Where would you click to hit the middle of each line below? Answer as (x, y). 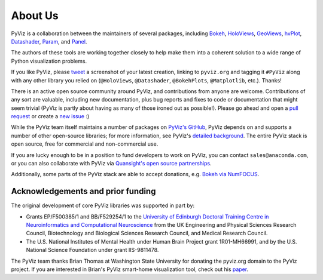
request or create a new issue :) (50, 116)
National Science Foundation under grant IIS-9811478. (92, 250)
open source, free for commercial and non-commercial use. (85, 144)
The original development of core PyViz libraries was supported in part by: (103, 205)
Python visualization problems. (49, 61)
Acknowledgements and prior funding (83, 191)
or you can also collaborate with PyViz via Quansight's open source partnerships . (111, 164)
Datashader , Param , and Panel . (49, 41)
